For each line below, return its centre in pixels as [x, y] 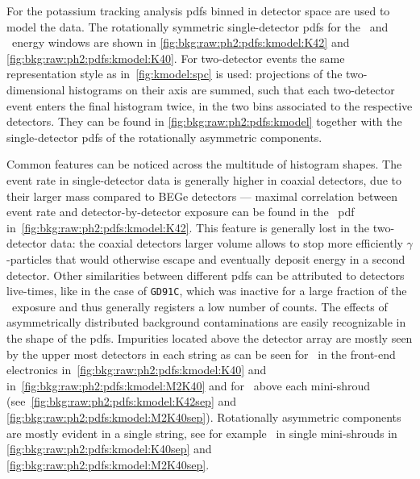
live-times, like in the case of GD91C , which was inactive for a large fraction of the [207, 291]
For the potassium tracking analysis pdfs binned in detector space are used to [198, 10]
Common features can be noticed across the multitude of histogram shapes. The [204, 164]
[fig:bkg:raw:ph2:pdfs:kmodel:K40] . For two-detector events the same [176, 58]
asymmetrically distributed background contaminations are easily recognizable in [206, 322]
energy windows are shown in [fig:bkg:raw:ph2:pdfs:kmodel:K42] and [181, 42]
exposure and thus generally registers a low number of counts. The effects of [200, 306]
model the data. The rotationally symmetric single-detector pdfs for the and [198, 26]
